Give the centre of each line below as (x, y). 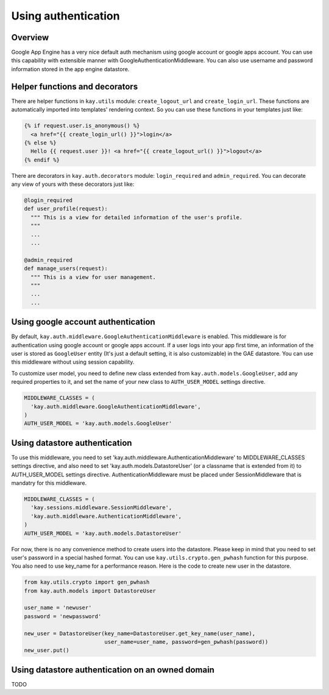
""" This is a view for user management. (94, 277)
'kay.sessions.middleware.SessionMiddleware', (101, 508)
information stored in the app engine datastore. (70, 69)
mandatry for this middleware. (49, 483)
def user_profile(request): (66, 209)
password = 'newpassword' (63, 616)
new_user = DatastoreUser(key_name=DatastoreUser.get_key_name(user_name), (140, 633)
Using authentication (65, 16)
